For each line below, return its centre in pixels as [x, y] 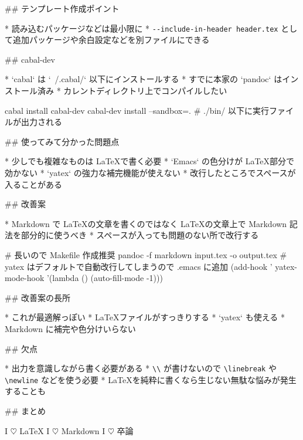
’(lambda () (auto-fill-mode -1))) [105, 278]
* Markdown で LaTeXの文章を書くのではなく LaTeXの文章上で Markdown [146, 223]
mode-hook [25, 278]
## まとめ [25, 411]
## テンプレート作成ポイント [62, 8]
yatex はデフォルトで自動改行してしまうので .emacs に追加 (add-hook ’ [139, 266]
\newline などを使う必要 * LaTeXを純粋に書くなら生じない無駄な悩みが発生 [151, 379]
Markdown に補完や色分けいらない [70, 328]
